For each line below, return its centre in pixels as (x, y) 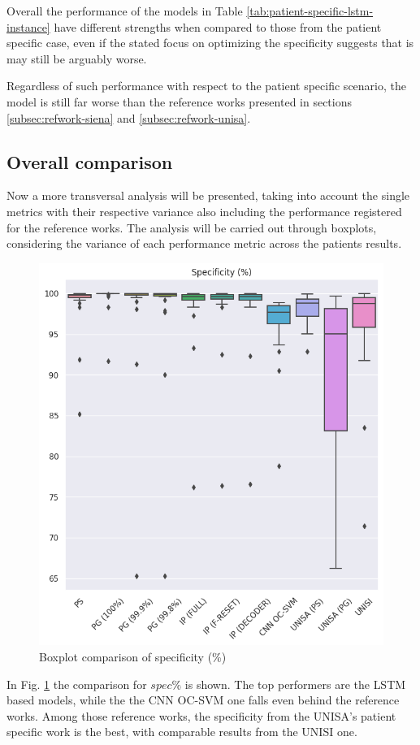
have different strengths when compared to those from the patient (218, 26)
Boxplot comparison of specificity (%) (133, 656)
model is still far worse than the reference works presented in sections (179, 101)
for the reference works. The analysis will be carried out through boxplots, (192, 227)
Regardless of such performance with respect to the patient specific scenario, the (206, 86)
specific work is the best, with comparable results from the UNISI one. (182, 732)
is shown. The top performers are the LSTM (295, 684)
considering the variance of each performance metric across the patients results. (204, 243)
